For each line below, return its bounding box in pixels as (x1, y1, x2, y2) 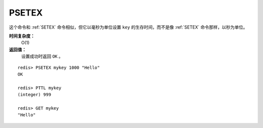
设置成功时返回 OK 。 (21, 53, 63, 59)
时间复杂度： (9, 33, 35, 39)
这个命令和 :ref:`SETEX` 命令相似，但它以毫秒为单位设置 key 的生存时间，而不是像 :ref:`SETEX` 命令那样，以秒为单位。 (9, 24, 248, 30)
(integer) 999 (18, 92, 51, 97)
